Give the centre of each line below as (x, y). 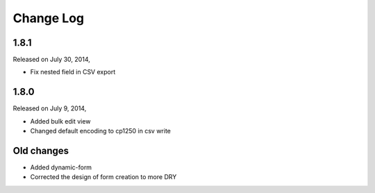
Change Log (49, 18)
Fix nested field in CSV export (73, 72)
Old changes (41, 150)
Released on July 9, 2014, (50, 108)
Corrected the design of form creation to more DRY (103, 177)
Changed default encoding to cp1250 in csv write (101, 131)
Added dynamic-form (61, 167)
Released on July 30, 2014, (51, 60)
